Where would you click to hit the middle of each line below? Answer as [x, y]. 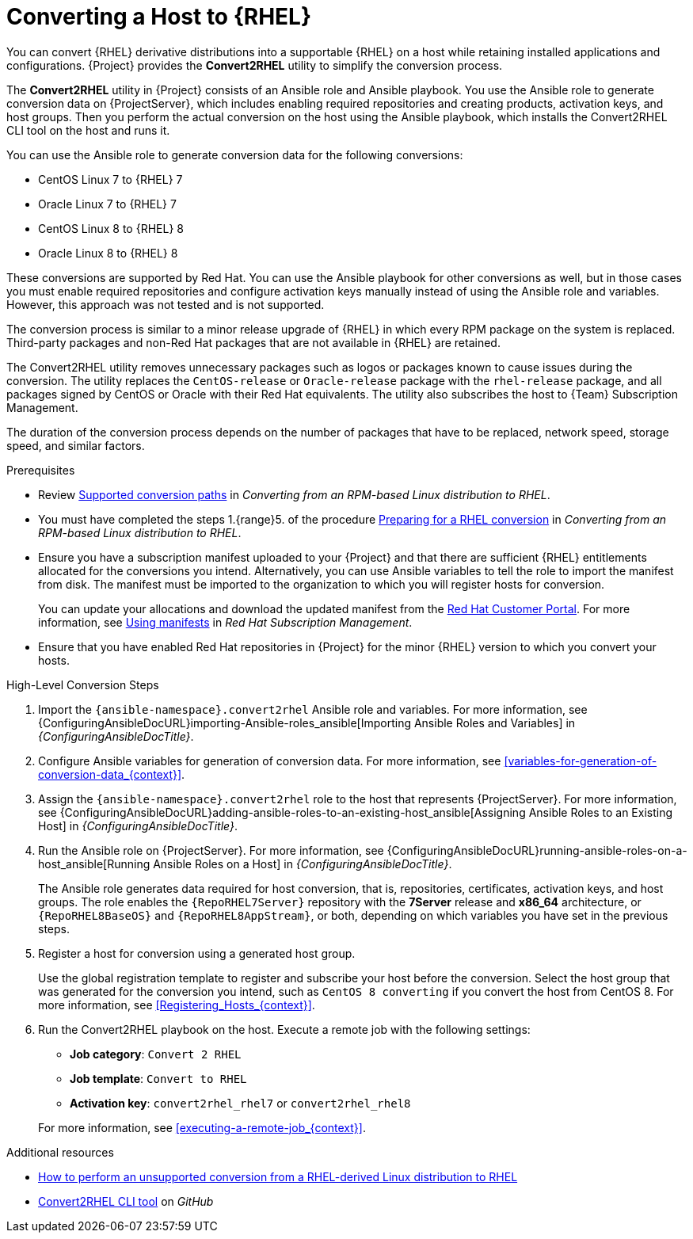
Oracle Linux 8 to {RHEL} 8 [108, 253]
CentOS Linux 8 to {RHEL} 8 [111, 228]
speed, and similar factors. [76, 445]
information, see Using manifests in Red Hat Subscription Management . [225, 622]
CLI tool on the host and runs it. [88, 130]
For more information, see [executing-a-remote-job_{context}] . [202, 1127]
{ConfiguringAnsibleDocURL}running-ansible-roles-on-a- [537, 850]
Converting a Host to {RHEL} [159, 17]
